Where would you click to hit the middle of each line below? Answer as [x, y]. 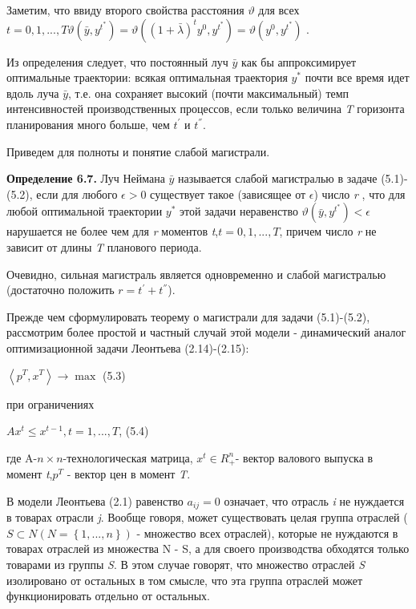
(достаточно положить [61, 290]
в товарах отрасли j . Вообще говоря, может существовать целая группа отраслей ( [207, 517]
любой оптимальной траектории [85, 211]
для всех [279, 10]
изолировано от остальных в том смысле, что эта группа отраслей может [185, 580]
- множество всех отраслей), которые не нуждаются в [267, 532]
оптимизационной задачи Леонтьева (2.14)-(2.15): [128, 347]
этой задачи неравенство [239, 211]
